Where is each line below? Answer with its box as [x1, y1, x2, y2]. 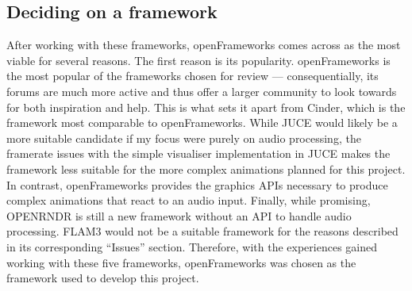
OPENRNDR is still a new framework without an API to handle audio [6, 207, 352, 224]
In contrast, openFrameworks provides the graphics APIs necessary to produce [6, 176, 388, 193]
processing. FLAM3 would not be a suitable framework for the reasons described [6, 223, 399, 239]
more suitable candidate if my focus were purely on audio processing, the [6, 129, 361, 146]
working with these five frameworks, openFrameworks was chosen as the [6, 254, 356, 270]
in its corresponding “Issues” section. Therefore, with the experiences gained [6, 238, 377, 255]
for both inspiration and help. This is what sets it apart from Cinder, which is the [6, 98, 406, 115]
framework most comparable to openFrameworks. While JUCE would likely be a [6, 114, 398, 131]
